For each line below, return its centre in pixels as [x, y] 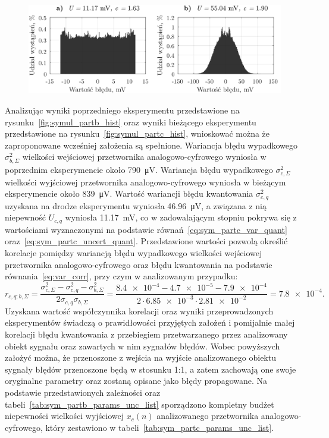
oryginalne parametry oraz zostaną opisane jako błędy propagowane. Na [136, 381]
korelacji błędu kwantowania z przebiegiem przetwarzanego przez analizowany [146, 334]
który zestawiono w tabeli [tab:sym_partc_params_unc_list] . [159, 427]
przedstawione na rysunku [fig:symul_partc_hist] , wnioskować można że [137, 133]
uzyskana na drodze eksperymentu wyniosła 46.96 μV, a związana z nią [136, 205]
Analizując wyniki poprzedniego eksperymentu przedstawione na [122, 110]
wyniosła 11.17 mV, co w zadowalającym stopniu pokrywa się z [181, 217]
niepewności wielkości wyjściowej [65, 416]
